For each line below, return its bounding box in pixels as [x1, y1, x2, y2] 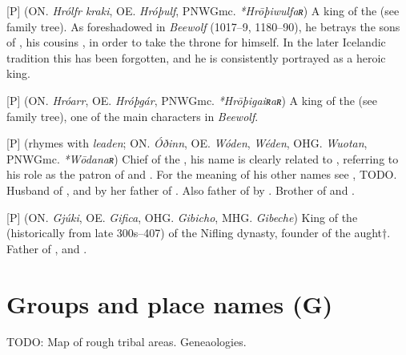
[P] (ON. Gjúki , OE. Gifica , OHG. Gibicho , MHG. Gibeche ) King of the [6, 208, 358, 225]
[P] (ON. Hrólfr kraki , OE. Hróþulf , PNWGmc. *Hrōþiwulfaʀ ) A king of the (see [6, 2, 400, 18]
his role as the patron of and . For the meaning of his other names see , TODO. [6, 166, 397, 183]
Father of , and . [6, 240, 87, 256]
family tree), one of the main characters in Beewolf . [6, 107, 259, 124]
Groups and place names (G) [6, 287, 333, 320]
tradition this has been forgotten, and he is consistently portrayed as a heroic [6, 49, 386, 66]
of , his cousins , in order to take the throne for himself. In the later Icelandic [6, 34, 386, 50]
